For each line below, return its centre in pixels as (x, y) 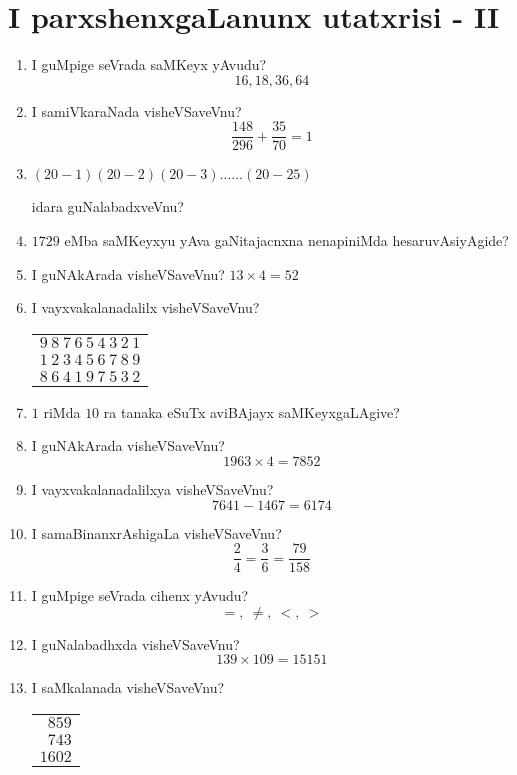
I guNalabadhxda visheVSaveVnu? (135, 643)
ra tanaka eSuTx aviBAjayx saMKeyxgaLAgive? (251, 411)
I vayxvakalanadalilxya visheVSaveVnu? (152, 488)
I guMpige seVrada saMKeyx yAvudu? (149, 64)
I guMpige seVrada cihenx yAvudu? (140, 595)
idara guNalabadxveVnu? (107, 206)
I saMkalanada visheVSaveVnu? (128, 687)
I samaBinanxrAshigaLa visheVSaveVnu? (156, 532)
